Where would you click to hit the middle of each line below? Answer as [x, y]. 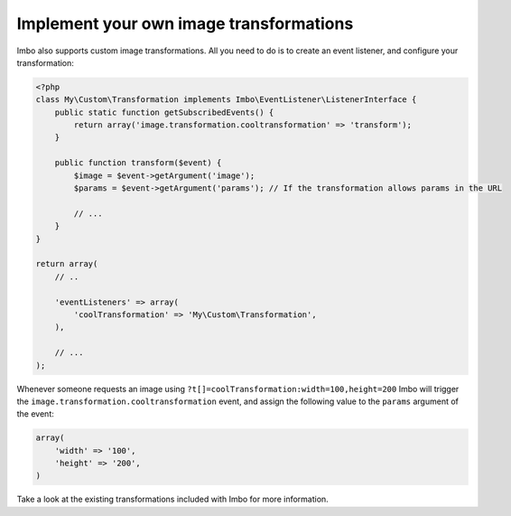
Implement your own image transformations [185, 23]
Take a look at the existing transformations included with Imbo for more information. [172, 499]
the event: [35, 414]
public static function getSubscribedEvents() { [164, 112]
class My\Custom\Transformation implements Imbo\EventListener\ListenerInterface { [226, 100]
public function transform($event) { [138, 163]
